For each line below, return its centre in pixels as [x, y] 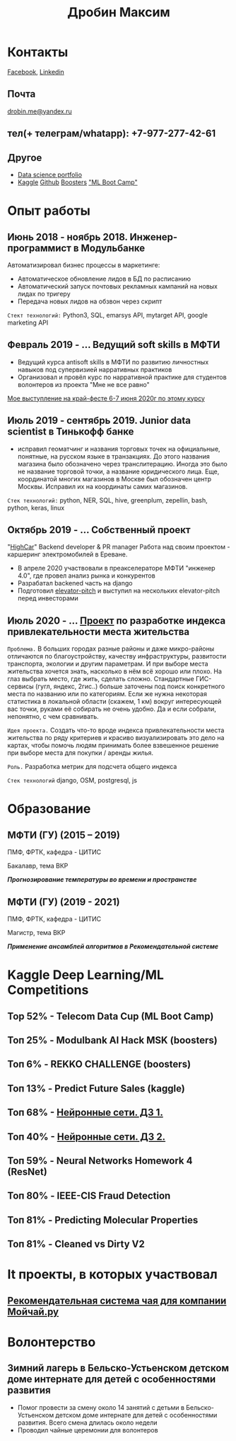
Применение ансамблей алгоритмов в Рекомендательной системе [113, 946]
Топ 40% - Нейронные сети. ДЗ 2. [87, 1137]
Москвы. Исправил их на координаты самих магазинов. [102, 486]
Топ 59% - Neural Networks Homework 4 [100, 1161]
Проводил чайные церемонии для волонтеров [88, 1430]
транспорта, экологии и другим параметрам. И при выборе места [108, 664]
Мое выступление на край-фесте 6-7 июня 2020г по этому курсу [106, 398]
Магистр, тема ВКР [36, 933]
